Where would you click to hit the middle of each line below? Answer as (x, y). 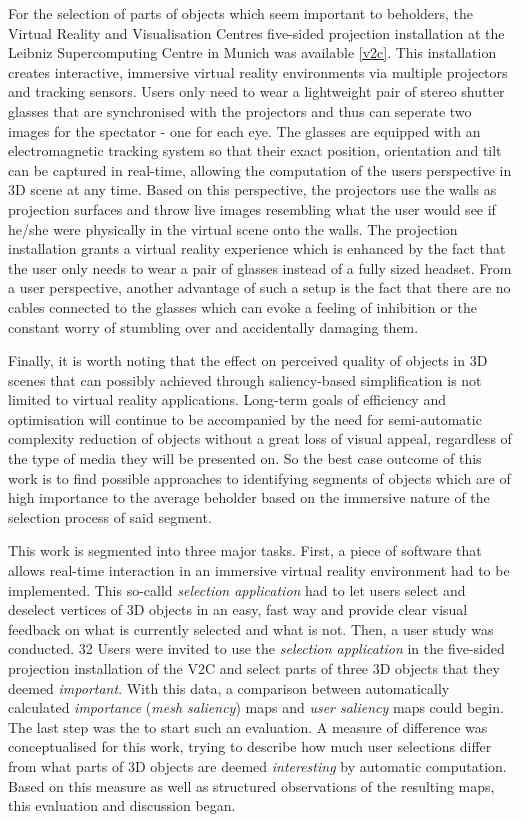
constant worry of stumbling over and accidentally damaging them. (213, 326)
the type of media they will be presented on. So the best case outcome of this (245, 458)
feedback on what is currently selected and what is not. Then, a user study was (251, 628)
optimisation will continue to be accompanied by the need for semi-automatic (245, 418)
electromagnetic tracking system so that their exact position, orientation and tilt (255, 150)
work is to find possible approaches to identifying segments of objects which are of (259, 477)
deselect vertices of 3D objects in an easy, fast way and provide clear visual (238, 609)
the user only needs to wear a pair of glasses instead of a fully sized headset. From (260, 267)
